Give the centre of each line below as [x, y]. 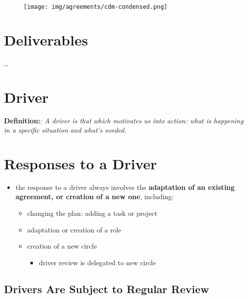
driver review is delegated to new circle [97, 262]
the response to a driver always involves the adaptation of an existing [125, 187]
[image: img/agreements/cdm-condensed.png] [96, 7]
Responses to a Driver [81, 163]
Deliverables [46, 39]
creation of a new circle [62, 246]
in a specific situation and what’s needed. [65, 130]
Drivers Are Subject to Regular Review [107, 288]
